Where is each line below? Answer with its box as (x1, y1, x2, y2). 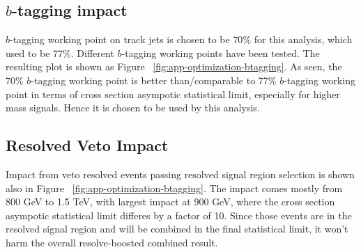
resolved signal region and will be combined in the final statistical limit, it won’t (6, 221, 348, 236)
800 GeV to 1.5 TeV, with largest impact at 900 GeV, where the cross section (6, 194, 335, 209)
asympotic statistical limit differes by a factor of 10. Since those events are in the (6, 207, 352, 222)
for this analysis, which (254, 32, 353, 47)
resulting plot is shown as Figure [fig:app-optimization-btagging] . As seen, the (6, 59, 342, 74)
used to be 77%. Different (6, 45, 114, 60)
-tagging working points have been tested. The (121, 45, 320, 60)
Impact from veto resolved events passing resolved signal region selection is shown (6, 166, 355, 181)
